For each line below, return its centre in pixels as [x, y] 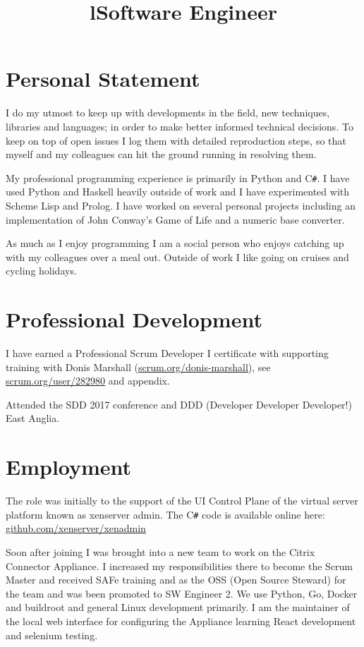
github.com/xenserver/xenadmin [76, 528]
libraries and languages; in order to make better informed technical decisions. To [180, 126]
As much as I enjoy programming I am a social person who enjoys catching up [175, 243]
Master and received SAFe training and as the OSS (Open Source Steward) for [176, 580]
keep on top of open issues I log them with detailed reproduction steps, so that [176, 140]
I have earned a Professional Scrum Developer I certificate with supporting [167, 353]
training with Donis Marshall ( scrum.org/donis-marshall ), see [138, 367]
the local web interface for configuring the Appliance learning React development [181, 621]
